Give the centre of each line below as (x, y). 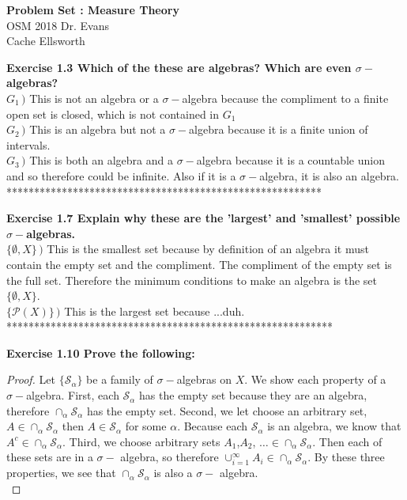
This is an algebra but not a (98, 129)
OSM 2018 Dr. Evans (58, 25)
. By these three (346, 457)
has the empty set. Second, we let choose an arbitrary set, (227, 410)
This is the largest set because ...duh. (155, 311)
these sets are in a (50, 457)
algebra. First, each (73, 395)
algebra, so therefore (170, 457)
